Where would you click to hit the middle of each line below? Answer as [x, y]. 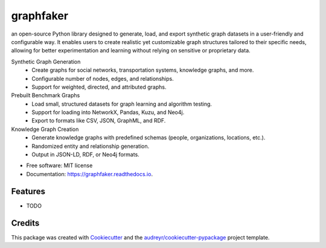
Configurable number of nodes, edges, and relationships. [103, 78]
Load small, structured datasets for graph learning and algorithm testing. [122, 104]
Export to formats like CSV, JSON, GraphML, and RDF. [99, 121]
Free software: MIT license [59, 165]
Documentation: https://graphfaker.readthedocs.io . [90, 174]
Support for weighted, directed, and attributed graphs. [99, 87]
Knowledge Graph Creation [45, 129]
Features [28, 191]
